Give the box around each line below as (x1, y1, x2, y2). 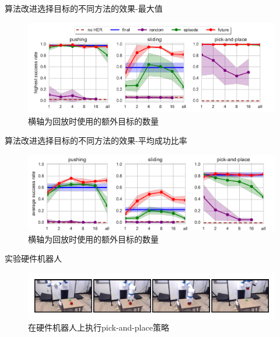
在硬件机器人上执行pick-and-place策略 (28, 321, 169, 333)
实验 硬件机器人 (5, 252, 62, 265)
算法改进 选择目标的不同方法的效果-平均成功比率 (5, 134, 187, 147)
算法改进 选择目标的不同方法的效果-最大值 (5, 2, 163, 14)
